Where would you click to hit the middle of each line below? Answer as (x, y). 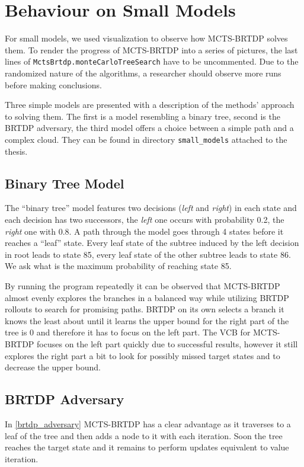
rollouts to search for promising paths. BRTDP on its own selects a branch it (145, 309)
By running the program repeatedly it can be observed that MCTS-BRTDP (143, 285)
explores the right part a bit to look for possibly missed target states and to (143, 355)
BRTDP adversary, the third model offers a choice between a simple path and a (149, 128)
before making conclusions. (53, 84)
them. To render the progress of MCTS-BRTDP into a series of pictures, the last (151, 49)
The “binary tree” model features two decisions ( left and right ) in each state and (151, 208)
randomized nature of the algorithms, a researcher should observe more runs (143, 73)
